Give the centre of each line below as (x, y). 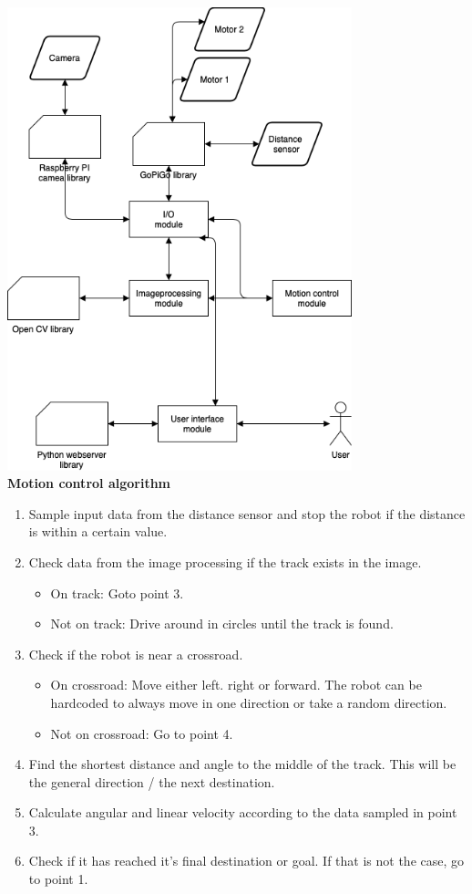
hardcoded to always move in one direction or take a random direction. (249, 702)
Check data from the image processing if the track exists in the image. (225, 561)
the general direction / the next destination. (152, 781)
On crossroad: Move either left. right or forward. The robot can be (236, 685)
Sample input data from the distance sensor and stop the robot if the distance (247, 513)
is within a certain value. (98, 531)
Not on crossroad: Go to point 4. (142, 733)
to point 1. (58, 879)
